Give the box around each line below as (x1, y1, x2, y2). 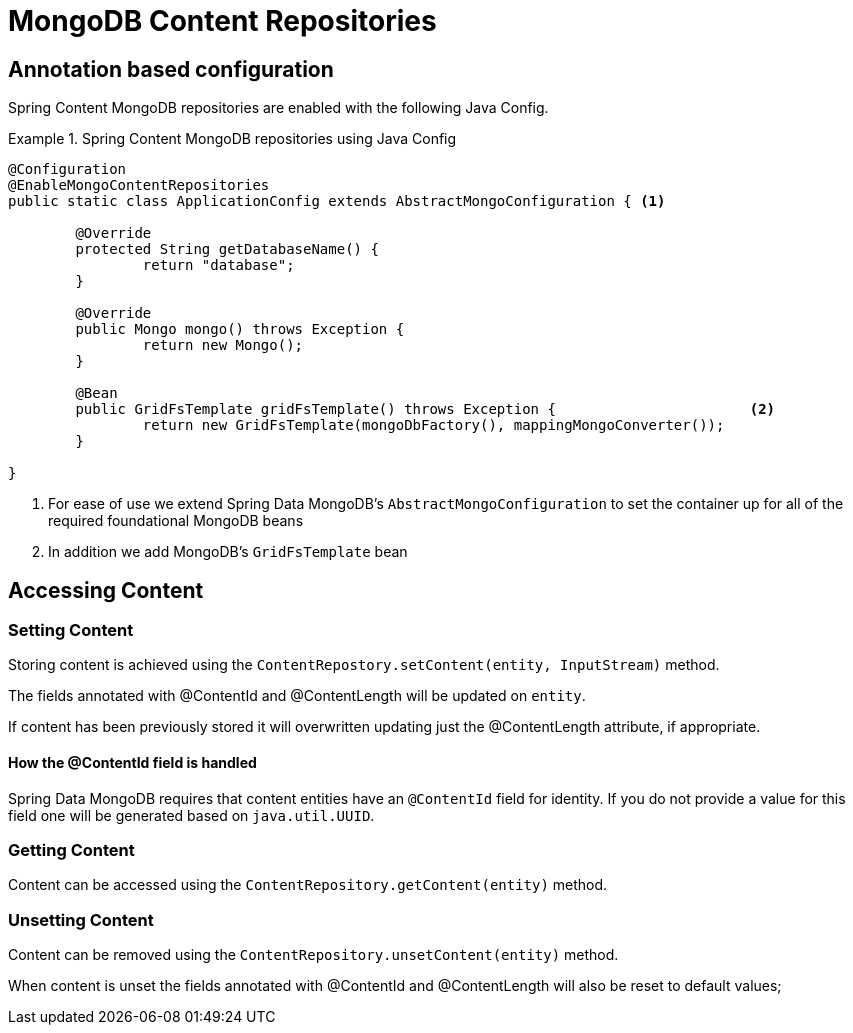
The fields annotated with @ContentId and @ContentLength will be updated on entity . (8, 687, 586, 705)
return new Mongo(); (142, 337, 304, 354)
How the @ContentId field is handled (8, 754, 257, 771)
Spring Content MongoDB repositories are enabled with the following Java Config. (8, 99, 549, 117)
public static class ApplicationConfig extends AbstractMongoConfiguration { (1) (8, 193, 666, 210)
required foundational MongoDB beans (48, 512, 304, 530)
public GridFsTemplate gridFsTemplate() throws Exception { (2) (75, 401, 776, 418)
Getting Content (8, 839, 135, 860)
